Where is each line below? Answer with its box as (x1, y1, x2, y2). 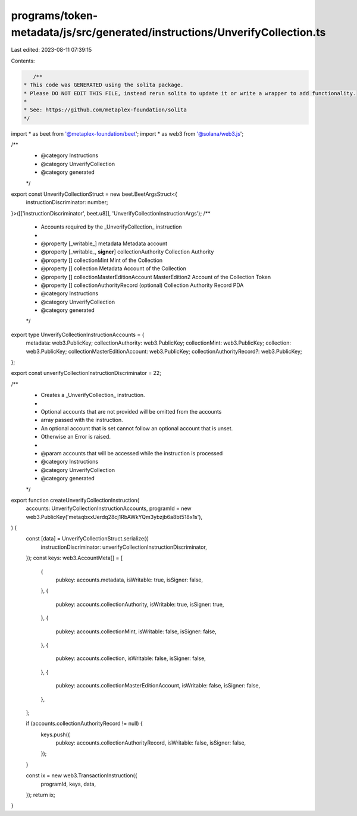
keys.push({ (40, 731, 71, 738)
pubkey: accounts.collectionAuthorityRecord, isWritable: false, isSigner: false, (55, 739, 246, 746)
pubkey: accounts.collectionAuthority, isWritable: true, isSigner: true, (55, 601, 224, 608)
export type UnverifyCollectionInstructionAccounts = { (11, 331, 145, 338)
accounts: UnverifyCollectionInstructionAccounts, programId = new (26, 505, 192, 512)
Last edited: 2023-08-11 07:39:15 (11, 46, 92, 54)
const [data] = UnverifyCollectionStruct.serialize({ (26, 535, 149, 542)
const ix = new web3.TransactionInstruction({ (26, 772, 137, 779)
